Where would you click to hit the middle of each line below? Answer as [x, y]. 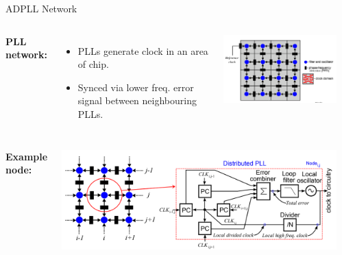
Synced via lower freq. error [136, 87]
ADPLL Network [41, 8]
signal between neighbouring [137, 100]
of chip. [93, 64]
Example [27, 156]
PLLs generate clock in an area [143, 50]
